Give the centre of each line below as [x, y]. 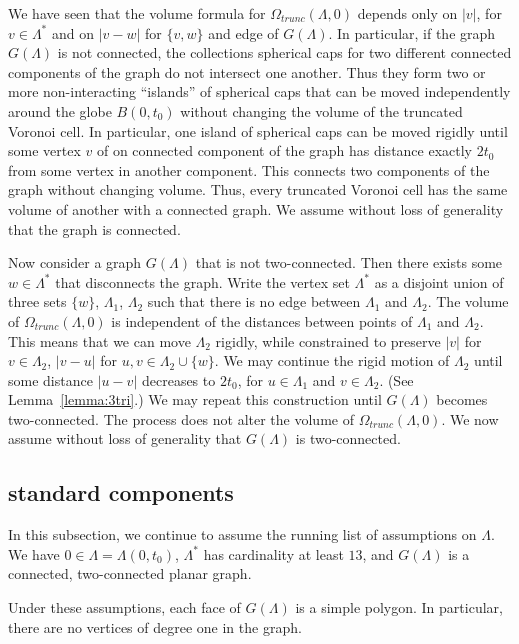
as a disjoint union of [439, 281]
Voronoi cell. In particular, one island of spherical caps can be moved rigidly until [258, 130]
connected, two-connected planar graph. [130, 573]
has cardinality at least [273, 553]
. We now [470, 418]
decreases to [178, 379]
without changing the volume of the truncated [321, 110]
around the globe [60, 110]
